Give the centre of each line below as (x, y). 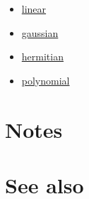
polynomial (46, 80)
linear (34, 9)
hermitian (42, 57)
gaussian (40, 32)
